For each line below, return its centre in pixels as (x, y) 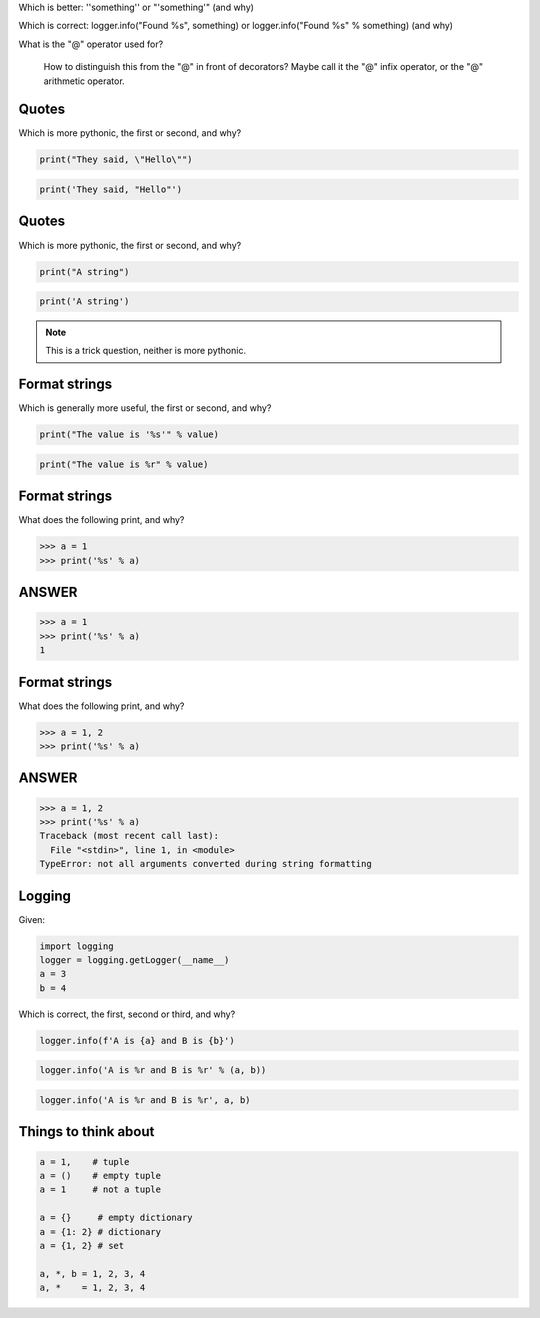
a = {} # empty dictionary (116, 1218)
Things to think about (86, 1131)
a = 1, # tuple (84, 1161)
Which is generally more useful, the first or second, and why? (145, 408)
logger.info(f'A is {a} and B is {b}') (137, 1040)
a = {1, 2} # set (82, 1245)
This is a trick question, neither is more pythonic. (146, 351)
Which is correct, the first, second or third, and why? (127, 1014)
